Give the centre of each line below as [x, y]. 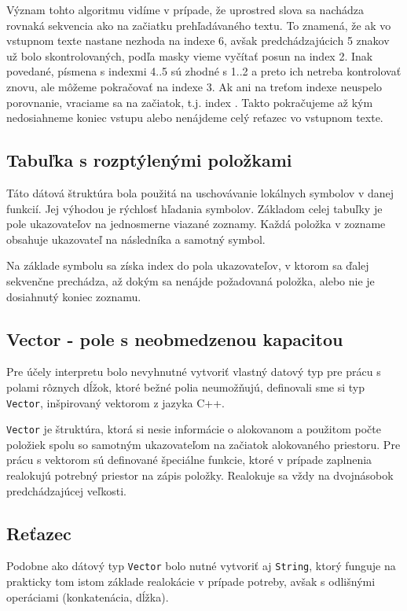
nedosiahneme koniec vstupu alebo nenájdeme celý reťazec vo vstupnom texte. [195, 118]
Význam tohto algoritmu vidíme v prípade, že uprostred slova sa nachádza [185, 9]
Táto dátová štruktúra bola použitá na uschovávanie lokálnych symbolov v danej [200, 192]
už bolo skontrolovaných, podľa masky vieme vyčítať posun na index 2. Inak [190, 55]
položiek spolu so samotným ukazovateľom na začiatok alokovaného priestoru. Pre [203, 444]
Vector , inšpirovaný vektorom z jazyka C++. [115, 402]
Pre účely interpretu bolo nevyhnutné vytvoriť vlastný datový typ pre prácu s [194, 372]
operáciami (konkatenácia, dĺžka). [88, 596]
